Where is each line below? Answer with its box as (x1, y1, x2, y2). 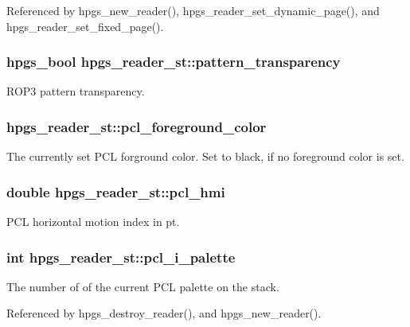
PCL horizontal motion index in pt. (6, 213, 180, 230)
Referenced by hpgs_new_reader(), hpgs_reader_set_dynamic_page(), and (6, 2, 380, 18)
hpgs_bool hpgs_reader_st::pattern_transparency (6, 52, 341, 72)
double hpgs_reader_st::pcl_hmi (6, 181, 225, 201)
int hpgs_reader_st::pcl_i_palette (6, 247, 236, 267)
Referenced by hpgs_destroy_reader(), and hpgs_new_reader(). (6, 305, 322, 321)
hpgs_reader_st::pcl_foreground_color (6, 116, 267, 136)
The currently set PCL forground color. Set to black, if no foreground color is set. (6, 148, 404, 165)
